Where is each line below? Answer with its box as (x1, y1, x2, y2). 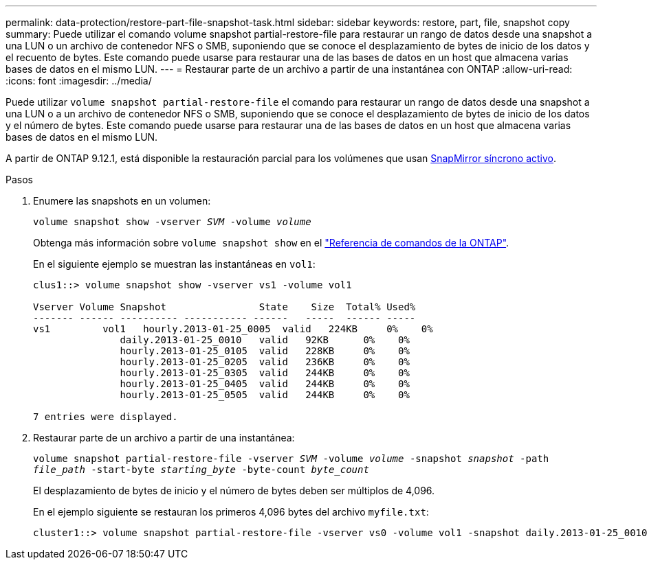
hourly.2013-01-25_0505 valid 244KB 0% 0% (120, 389, 410, 400)
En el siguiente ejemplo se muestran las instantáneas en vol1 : (33, 258, 316, 270)
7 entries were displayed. (33, 411, 178, 422)
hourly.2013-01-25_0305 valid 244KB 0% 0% (120, 367, 410, 378)
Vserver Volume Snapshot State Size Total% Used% (33, 301, 416, 312)
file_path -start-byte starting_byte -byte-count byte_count (33, 464, 369, 475)
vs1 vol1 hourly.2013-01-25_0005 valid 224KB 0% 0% (33, 323, 433, 334)
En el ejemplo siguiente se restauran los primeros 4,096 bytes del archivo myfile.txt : (33, 506, 429, 518)
